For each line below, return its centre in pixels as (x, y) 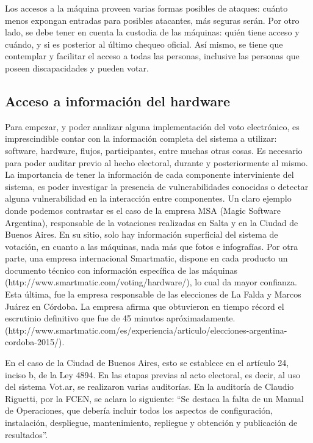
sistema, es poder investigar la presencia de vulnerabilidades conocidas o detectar (157, 186)
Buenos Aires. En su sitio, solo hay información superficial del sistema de (142, 234)
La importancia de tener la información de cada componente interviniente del (149, 174)
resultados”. (27, 434)
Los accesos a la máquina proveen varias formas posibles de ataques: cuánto (146, 8)
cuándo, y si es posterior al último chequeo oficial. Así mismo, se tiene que (144, 44)
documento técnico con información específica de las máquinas (121, 270)
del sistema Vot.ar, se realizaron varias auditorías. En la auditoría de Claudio (149, 386)
